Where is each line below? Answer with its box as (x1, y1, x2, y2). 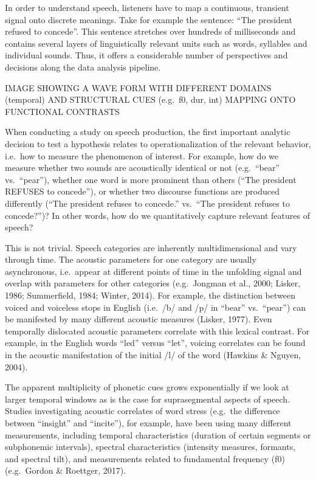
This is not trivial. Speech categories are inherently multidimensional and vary (5, 241, 297, 254)
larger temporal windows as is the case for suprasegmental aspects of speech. (5, 392, 290, 405)
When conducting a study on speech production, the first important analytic (5, 125, 290, 138)
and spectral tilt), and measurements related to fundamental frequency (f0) (5, 452, 285, 465)
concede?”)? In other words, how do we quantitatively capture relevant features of (5, 209, 310, 221)
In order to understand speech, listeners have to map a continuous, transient (5, 1, 289, 13)
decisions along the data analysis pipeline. (5, 60, 161, 73)
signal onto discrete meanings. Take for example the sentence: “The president (5, 13, 292, 26)
